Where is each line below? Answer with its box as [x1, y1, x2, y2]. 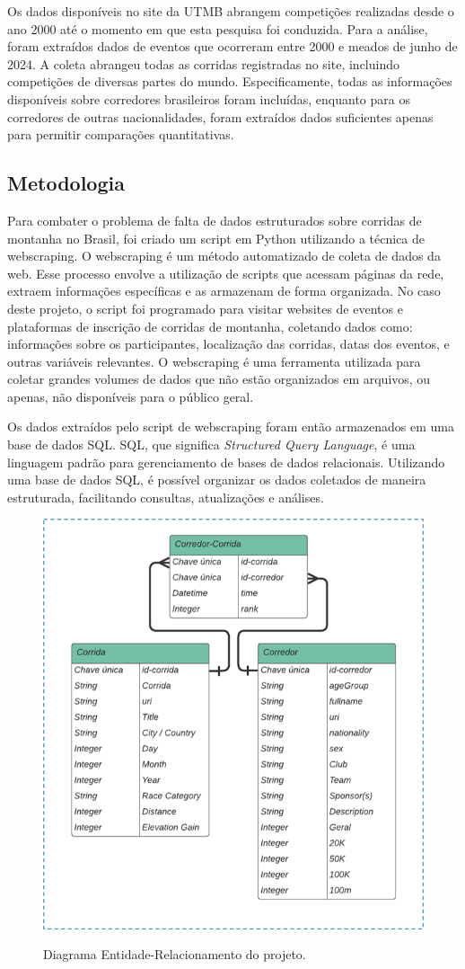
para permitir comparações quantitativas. [7, 125, 234, 144]
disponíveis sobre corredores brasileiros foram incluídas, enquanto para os [7, 89, 410, 108]
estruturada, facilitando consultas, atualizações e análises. [7, 487, 324, 506]
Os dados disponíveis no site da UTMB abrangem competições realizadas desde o [7, 2, 454, 20]
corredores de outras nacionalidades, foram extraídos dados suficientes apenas [7, 107, 434, 126]
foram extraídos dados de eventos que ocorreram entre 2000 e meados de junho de [7, 37, 458, 56]
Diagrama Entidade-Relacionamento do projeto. [43, 945, 306, 964]
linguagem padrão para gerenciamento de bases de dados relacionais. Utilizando [7, 452, 445, 471]
